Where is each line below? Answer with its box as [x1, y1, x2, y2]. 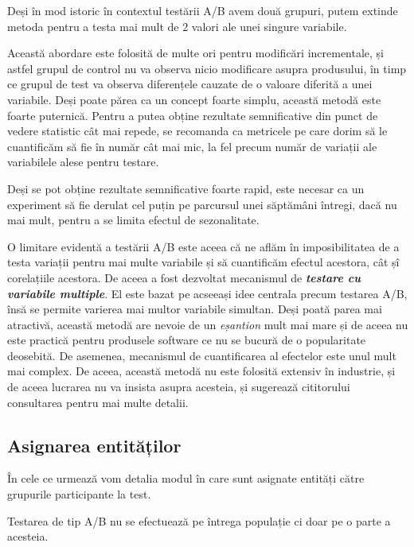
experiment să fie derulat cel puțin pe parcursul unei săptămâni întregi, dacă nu [7, 196, 397, 212]
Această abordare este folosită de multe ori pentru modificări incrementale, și [7, 45, 385, 61]
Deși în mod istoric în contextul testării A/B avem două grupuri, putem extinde [7, 2, 398, 18]
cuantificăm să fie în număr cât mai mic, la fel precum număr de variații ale [7, 138, 377, 154]
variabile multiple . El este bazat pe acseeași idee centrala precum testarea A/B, [7, 285, 408, 301]
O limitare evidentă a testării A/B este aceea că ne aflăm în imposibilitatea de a [7, 238, 400, 254]
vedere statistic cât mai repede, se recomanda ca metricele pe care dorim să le [7, 122, 388, 139]
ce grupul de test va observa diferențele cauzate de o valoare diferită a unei [7, 76, 373, 92]
